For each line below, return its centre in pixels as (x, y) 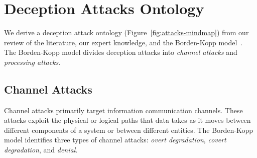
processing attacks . (32, 62)
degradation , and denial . (41, 150)
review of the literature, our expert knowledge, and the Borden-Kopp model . (123, 42)
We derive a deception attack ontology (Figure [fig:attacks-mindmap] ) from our (126, 32)
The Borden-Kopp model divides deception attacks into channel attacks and (121, 52)
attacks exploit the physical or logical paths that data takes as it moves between (127, 120)
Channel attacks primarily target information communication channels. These (123, 110)
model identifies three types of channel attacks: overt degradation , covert (115, 140)
